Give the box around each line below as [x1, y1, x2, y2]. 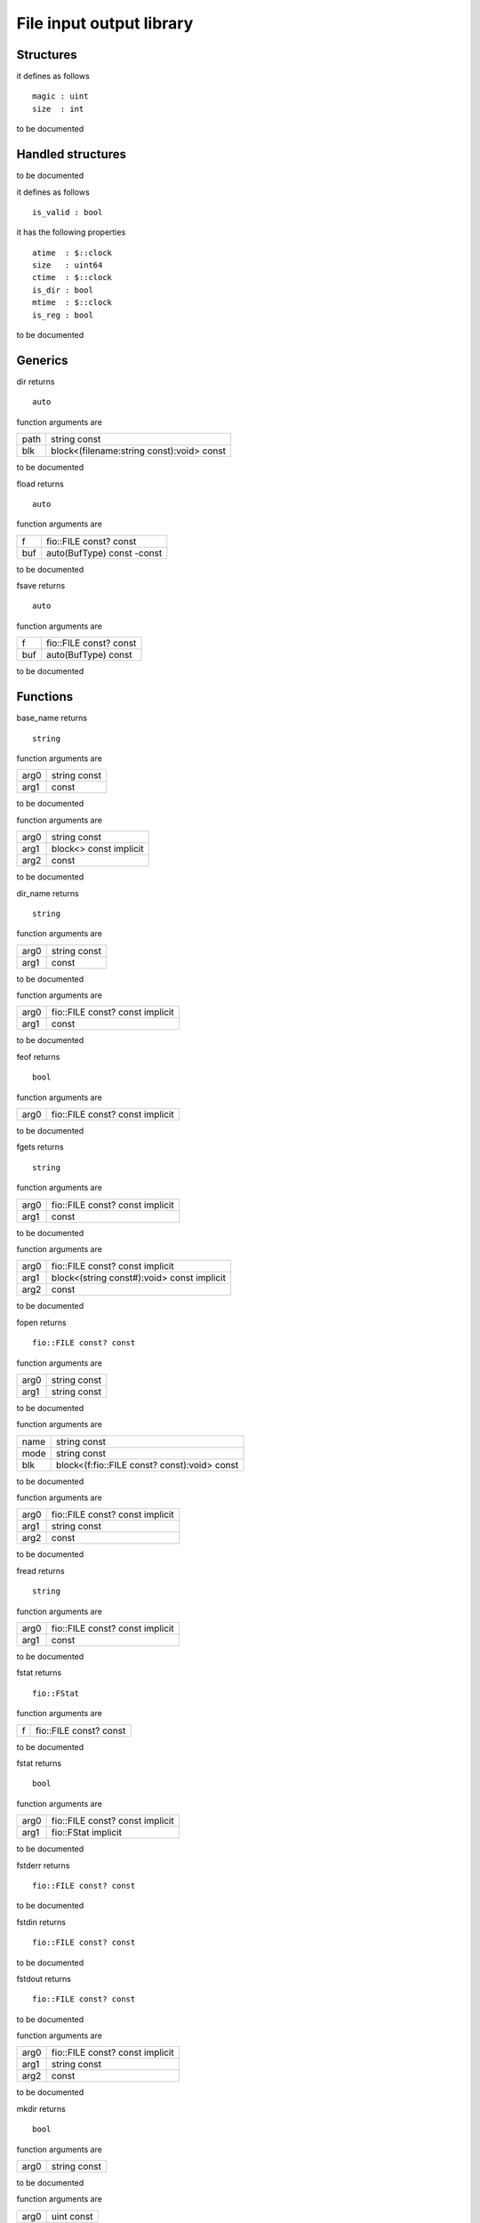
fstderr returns [16, 1859, 70, 1871]
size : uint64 [32, 261, 103, 270]
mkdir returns [16, 2103, 67, 2114]
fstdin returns [16, 1916, 67, 1927]
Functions [16, 689, 74, 704]
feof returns [16, 1051, 60, 1062]
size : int [32, 103, 84, 114]
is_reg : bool [32, 309, 93, 320]
